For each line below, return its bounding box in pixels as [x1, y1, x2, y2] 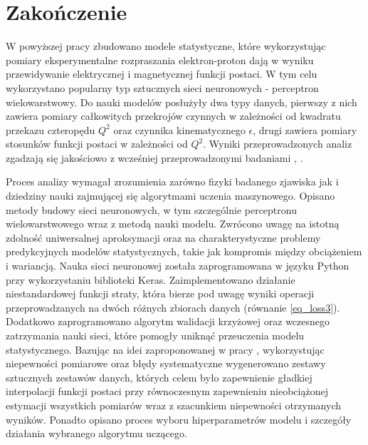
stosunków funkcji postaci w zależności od [6, 136, 188, 151]
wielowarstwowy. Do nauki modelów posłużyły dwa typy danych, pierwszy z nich [6, 94, 357, 109]
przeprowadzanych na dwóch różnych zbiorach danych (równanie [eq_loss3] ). [6, 300, 340, 314]
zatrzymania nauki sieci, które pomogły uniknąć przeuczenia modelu [6, 328, 305, 342]
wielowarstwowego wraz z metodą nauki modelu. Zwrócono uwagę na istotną [6, 216, 340, 231]
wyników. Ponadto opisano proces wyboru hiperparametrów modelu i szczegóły [6, 411, 352, 426]
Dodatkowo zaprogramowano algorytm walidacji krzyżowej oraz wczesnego [6, 314, 330, 329]
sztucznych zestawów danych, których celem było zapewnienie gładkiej [6, 369, 312, 384]
